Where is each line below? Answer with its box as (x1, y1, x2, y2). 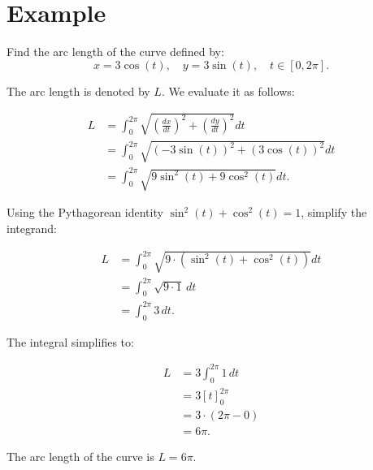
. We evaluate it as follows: (161, 82, 295, 99)
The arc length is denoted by (7, 82, 150, 99)
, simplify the (301, 204, 367, 221)
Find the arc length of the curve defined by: (7, 43, 224, 60)
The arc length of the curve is (7, 448, 154, 464)
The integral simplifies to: (7, 333, 134, 350)
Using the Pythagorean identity (7, 204, 163, 221)
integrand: (7, 219, 57, 236)
